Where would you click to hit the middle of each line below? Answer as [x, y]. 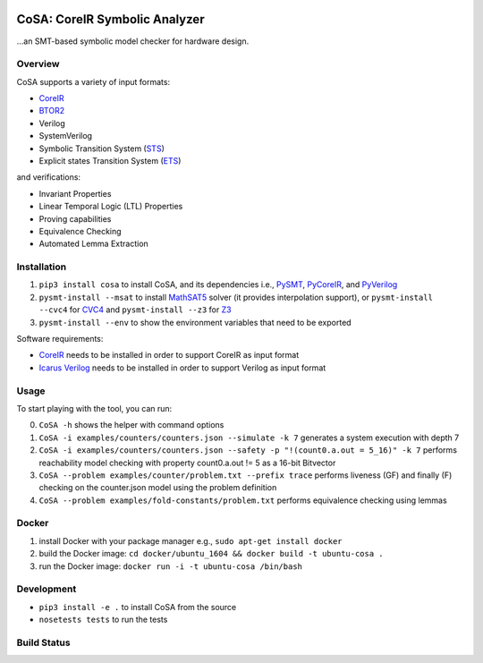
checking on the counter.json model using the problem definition [158, 488]
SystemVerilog [66, 136]
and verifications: [48, 177]
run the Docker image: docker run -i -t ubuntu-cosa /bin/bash [171, 566]
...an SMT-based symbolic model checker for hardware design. [133, 41]
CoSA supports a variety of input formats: [93, 81]
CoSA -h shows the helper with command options [131, 425]
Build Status [43, 642]
